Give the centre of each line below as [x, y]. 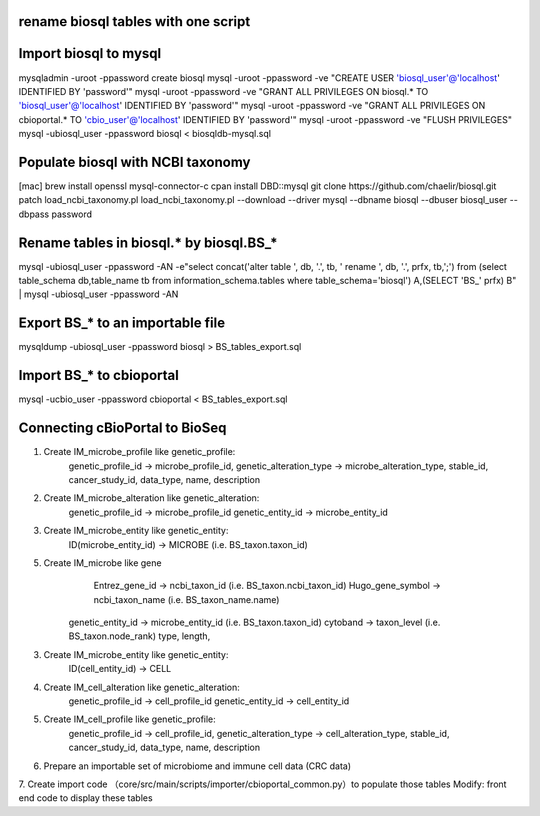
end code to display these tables [86, 798]
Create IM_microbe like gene [102, 562]
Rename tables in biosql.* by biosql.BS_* [148, 242]
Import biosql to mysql [90, 53]
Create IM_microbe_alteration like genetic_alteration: [151, 498]
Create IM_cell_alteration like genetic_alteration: [141, 687]
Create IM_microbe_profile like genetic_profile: [139, 452]
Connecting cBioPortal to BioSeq [122, 428]
